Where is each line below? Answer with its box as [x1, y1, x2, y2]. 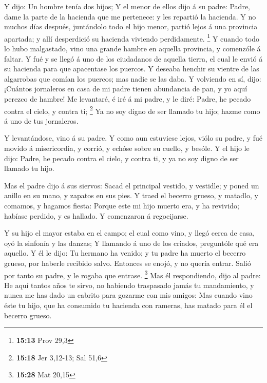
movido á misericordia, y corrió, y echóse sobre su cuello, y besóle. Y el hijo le [4, 143, 250, 154]
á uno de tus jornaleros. [4, 115, 79, 126]
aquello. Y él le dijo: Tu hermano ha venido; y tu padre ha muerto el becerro [4, 247, 246, 258]
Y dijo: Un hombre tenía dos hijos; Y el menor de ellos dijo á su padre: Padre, [4, 1, 250, 11]
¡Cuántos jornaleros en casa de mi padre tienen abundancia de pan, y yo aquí [4, 83, 247, 94]
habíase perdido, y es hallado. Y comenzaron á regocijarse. [4, 210, 188, 221]
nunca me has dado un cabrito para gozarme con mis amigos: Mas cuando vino [4, 290, 253, 300]
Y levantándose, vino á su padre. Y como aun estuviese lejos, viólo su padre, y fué [4, 132, 262, 143]
